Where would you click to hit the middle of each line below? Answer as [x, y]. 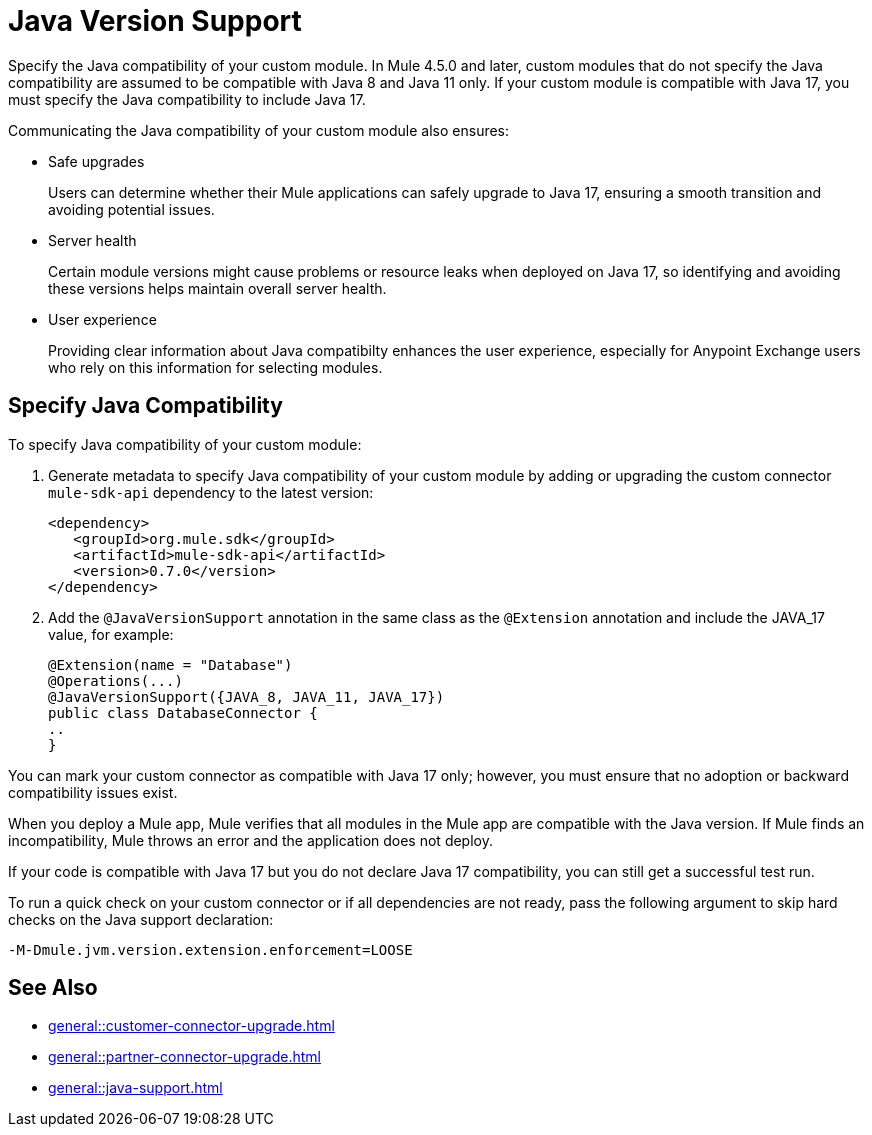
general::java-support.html [135, 1088]
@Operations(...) [115, 680]
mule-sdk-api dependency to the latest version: [211, 492]
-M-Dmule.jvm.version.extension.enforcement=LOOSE [210, 949]
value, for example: [111, 634]
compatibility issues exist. [93, 792]
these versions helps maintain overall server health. [217, 288]
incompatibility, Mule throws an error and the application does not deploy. [250, 840]
